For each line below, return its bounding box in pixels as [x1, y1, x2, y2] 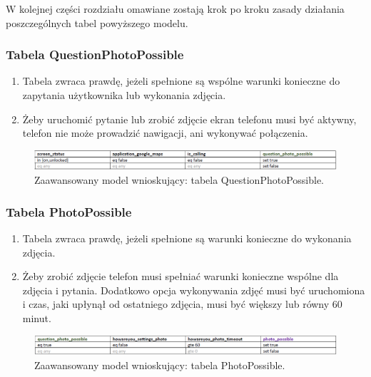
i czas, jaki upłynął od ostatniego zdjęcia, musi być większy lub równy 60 [22, 296, 342, 311]
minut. [22, 310, 51, 325]
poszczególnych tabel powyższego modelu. [6, 15, 188, 30]
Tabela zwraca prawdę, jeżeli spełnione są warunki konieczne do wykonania [22, 230, 352, 245]
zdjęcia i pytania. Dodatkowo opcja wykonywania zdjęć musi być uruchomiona [22, 282, 365, 297]
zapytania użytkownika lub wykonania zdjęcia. [22, 88, 226, 102]
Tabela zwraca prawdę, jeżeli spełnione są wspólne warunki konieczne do [22, 73, 340, 88]
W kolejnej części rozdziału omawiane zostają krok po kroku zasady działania [6, 1, 345, 16]
